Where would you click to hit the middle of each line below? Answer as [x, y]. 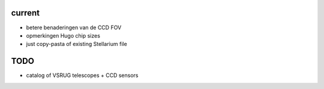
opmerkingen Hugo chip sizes [63, 35]
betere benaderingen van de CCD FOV [74, 27]
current [25, 13]
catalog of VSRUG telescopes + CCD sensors [82, 75]
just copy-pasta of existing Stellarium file [76, 44]
